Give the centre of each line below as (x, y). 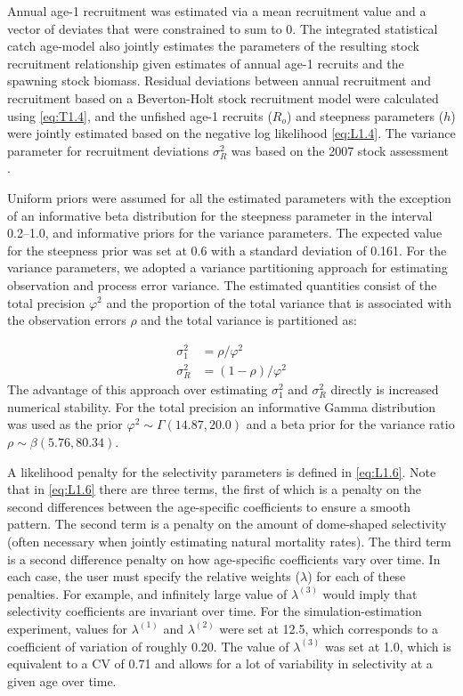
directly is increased (385, 389)
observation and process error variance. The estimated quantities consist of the (222, 284)
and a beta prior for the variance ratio (350, 424)
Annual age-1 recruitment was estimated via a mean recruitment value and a (217, 11)
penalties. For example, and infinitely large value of (147, 593)
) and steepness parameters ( (366, 115)
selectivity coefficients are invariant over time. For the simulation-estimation (215, 611)
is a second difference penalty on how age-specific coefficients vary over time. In (224, 558)
